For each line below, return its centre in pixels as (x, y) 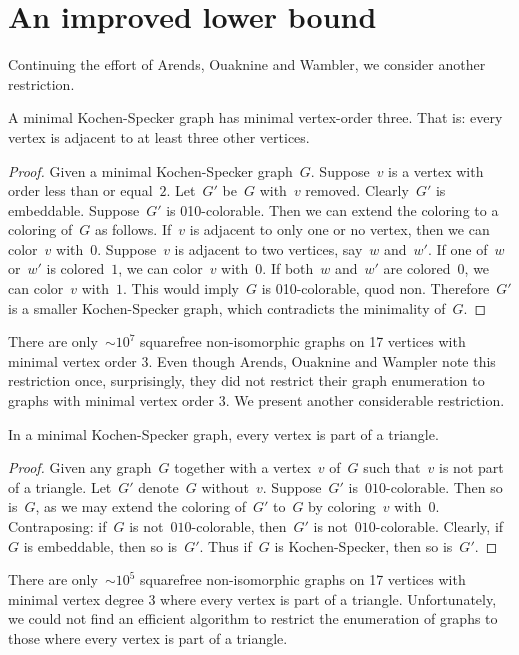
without (225, 486)
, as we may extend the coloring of (140, 506)
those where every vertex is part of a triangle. (148, 637)
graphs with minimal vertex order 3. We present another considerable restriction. (256, 400)
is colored (75, 268)
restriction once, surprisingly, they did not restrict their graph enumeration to (246, 380)
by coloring (342, 506)
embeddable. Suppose (74, 209)
